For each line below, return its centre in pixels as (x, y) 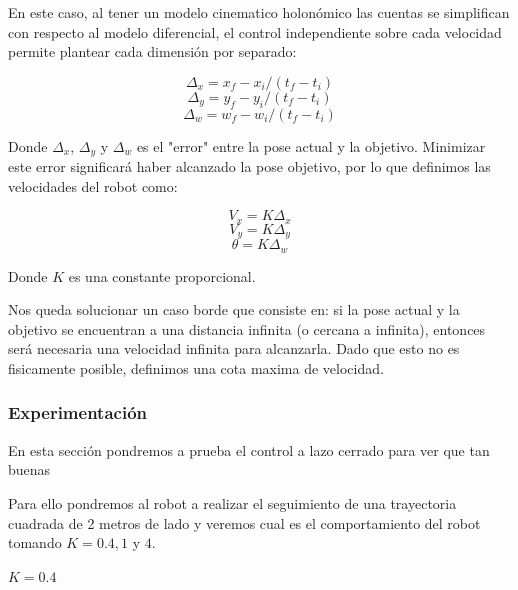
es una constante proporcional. (162, 275)
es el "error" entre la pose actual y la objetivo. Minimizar (311, 145)
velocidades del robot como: (93, 185)
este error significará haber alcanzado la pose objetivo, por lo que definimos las (249, 166)
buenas (29, 469)
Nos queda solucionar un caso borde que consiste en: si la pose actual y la (234, 309)
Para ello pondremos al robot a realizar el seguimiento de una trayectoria (232, 502)
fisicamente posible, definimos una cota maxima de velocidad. (196, 367)
